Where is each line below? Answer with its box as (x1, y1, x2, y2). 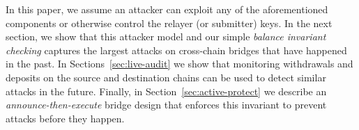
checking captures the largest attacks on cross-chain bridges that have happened (6, 42, 347, 57)
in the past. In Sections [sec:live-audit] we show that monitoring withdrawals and (6, 56, 353, 71)
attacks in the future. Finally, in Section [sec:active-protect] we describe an (6, 83, 327, 98)
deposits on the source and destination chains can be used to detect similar (6, 70, 326, 84)
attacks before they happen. (6, 111, 125, 125)
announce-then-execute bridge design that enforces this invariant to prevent (6, 97, 327, 112)
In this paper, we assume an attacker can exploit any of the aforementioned (6, 2, 328, 16)
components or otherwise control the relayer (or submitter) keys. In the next (6, 15, 333, 30)
